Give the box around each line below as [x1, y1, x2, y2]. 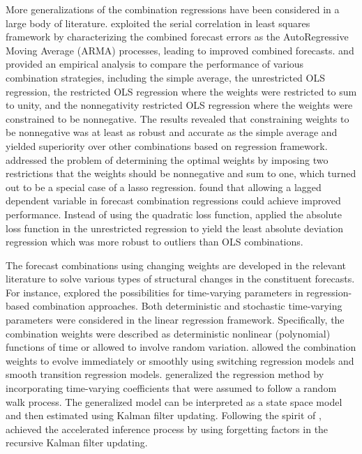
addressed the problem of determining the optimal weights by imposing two [6, 152, 329, 167]
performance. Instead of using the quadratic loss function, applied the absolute [6, 206, 342, 221]
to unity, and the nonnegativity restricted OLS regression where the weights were [6, 98, 353, 112]
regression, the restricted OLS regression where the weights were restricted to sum [6, 84, 357, 98]
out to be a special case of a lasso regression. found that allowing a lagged [6, 179, 322, 194]
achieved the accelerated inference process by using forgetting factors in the [6, 421, 329, 436]
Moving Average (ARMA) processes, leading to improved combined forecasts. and [6, 43, 354, 57]
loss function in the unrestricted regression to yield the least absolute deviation [6, 220, 344, 235]
